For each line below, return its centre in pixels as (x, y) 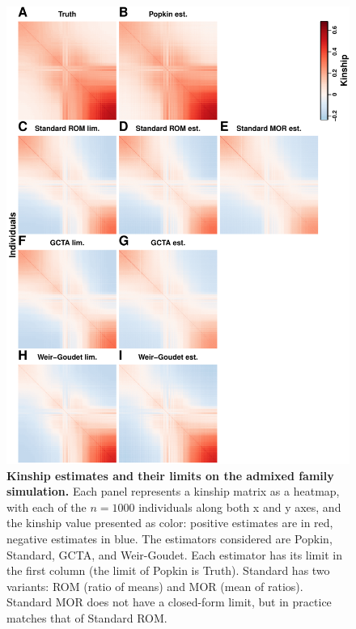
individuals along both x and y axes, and (240, 507)
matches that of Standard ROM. (87, 618)
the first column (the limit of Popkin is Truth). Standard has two (168, 570)
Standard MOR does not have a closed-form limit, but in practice (169, 602)
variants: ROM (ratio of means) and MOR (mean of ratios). (155, 586)
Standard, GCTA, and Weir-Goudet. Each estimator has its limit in (174, 554)
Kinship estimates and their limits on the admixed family (170, 475)
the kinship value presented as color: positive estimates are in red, (170, 523)
